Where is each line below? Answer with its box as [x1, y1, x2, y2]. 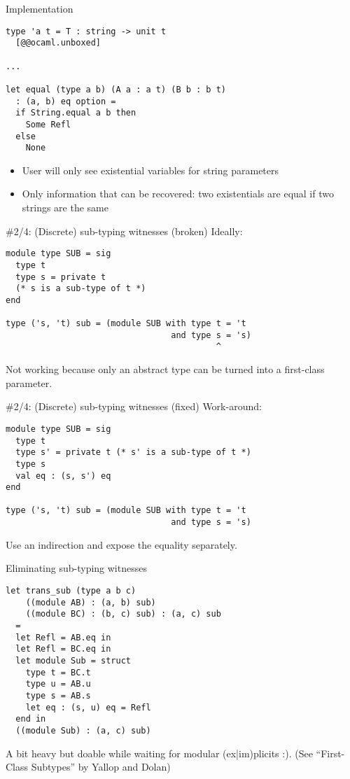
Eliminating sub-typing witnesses [6, 561, 147, 575]
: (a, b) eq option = [15, 96, 116, 106]
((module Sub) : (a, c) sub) [15, 725, 151, 736]
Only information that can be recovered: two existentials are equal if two [22, 186, 334, 201]
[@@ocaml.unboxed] [15, 38, 101, 48]
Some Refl [25, 119, 71, 129]
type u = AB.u [25, 679, 91, 689]
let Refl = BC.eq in [15, 644, 111, 654]
